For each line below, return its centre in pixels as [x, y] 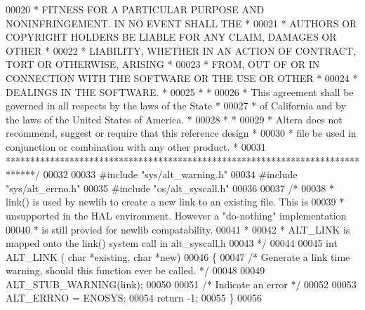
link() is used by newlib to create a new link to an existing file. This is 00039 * [175, 202]
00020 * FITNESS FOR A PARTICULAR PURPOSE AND [135, 9]
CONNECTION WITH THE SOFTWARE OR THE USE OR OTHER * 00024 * [182, 77]
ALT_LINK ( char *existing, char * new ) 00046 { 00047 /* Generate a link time [178, 256]
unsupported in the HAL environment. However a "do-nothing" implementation [176, 215]
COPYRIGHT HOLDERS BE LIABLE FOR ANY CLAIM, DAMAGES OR [171, 37]
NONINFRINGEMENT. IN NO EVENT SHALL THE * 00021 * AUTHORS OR [181, 23]
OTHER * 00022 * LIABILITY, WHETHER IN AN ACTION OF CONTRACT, [181, 50]
